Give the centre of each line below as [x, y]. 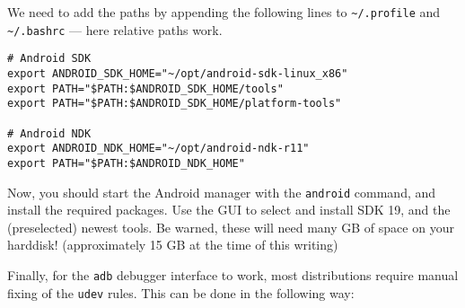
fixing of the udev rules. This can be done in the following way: [181, 292]
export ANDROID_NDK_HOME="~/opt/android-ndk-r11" [158, 149]
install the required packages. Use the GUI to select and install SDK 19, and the [229, 210]
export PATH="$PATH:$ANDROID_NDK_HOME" [126, 163]
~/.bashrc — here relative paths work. [115, 29]
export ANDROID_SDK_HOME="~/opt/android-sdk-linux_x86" [178, 73]
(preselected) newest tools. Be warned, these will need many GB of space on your [231, 227]
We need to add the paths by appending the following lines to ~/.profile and [224, 12]
